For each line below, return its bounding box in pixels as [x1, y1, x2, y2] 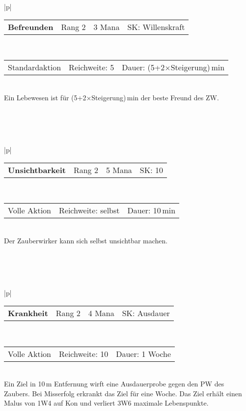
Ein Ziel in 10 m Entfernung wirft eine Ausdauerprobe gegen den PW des [4, 379, 224, 389]
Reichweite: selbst [59, 205, 120, 216]
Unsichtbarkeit [8, 164, 66, 176]
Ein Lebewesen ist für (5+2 [4, 92, 86, 102]
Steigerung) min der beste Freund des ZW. [91, 92, 219, 102]
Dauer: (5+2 [122, 61, 165, 73]
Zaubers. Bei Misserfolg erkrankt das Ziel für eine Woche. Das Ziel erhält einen [4, 388, 242, 398]
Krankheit [8, 307, 48, 319]
